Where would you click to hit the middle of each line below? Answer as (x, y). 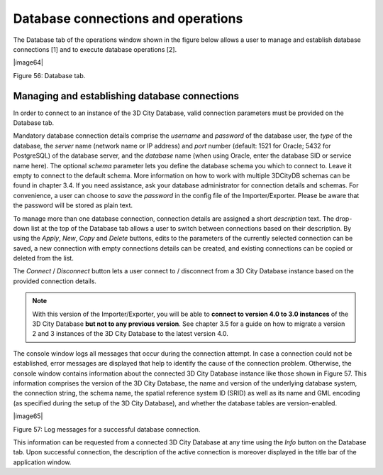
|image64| (28, 62)
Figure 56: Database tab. (49, 75)
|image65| (28, 416)
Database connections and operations (128, 18)
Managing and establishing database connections (126, 96)
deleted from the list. (43, 258)
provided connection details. (55, 281)
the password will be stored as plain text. (73, 205)
